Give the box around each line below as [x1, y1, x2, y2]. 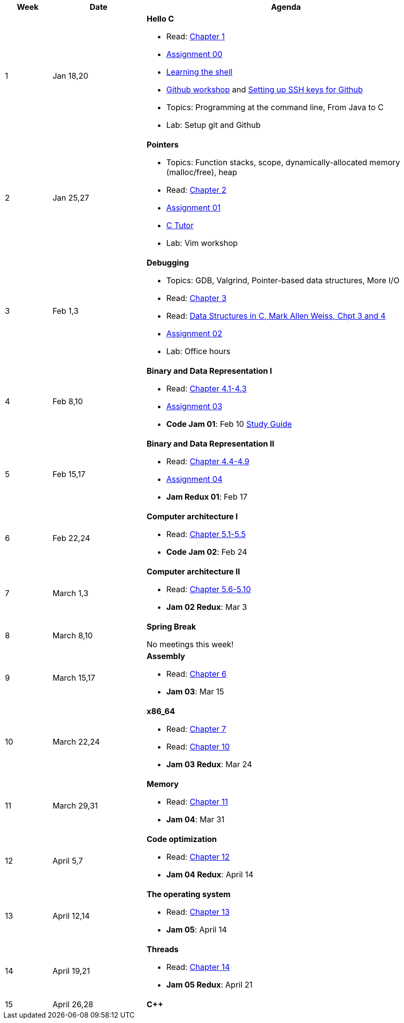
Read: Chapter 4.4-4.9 [166, 456, 249, 466]
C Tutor [166, 220, 194, 230]
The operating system [146, 889, 231, 899]
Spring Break [146, 622, 196, 632]
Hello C [146, 14, 174, 24]
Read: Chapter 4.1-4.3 [166, 384, 247, 393]
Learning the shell [166, 67, 233, 77]
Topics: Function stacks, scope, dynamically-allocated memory [166, 157, 400, 167]
